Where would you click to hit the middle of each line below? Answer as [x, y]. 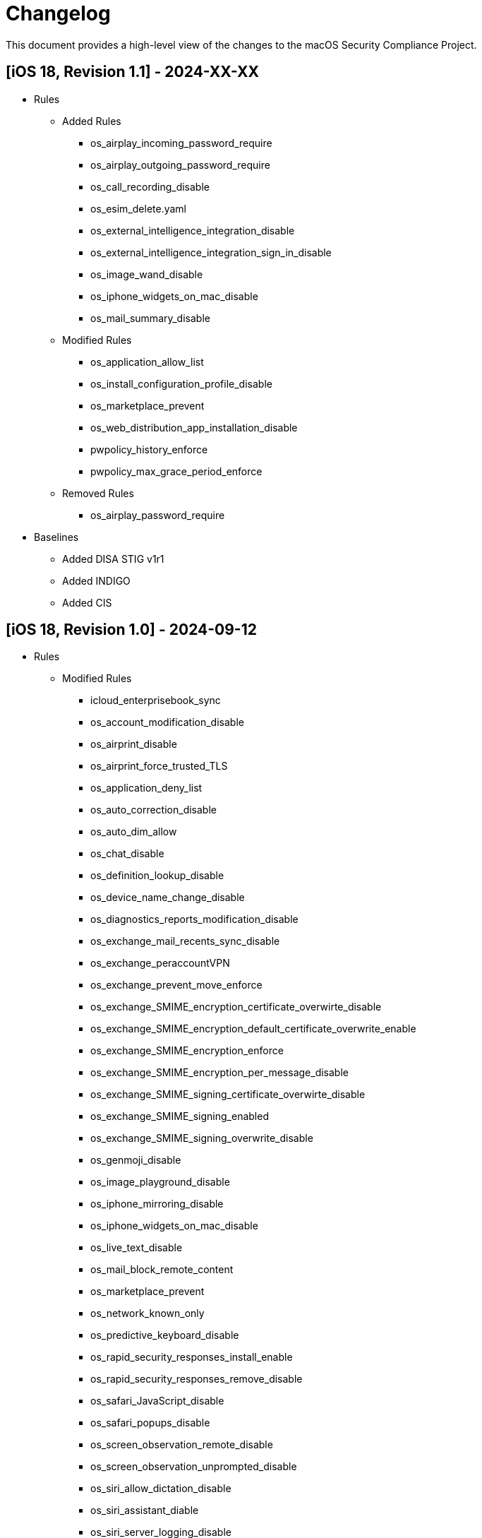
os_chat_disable [127, 854]
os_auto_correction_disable [153, 810]
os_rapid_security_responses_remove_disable [197, 1379]
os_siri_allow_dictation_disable [161, 1489]
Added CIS [87, 602]
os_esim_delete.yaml [139, 208]
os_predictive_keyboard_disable [165, 1335]
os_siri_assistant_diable [145, 1510]
